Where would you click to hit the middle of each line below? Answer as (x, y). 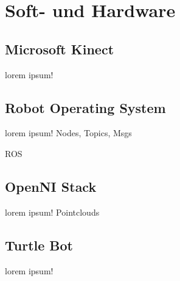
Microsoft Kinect (60, 49)
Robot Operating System (85, 107)
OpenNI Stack (51, 186)
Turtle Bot (39, 245)
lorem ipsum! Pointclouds (52, 212)
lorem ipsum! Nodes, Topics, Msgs (68, 133)
